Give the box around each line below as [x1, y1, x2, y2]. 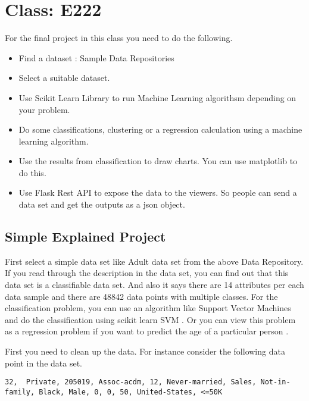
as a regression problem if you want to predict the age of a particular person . [5, 325, 289, 337]
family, [5, 387, 35, 396]
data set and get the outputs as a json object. [18, 198, 185, 211]
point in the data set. [5, 356, 82, 369]
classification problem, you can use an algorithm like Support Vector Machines [5, 302, 291, 314]
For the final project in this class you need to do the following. [5, 32, 233, 44]
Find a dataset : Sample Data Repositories [18, 51, 174, 64]
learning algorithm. [18, 134, 89, 147]
